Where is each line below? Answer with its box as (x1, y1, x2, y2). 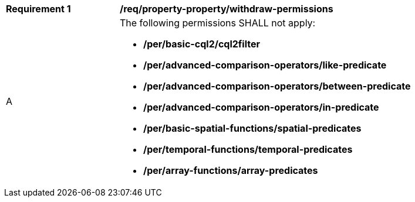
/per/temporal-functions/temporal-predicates (143, 143, 353, 155)
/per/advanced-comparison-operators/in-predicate (143, 101, 379, 113)
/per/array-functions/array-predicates (143, 165, 318, 176)
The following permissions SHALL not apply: (120, 17, 316, 29)
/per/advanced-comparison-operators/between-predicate (143, 80, 411, 92)
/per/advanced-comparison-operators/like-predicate (143, 59, 387, 71)
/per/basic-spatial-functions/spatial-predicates (143, 122, 362, 134)
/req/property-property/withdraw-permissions (120, 3, 333, 15)
